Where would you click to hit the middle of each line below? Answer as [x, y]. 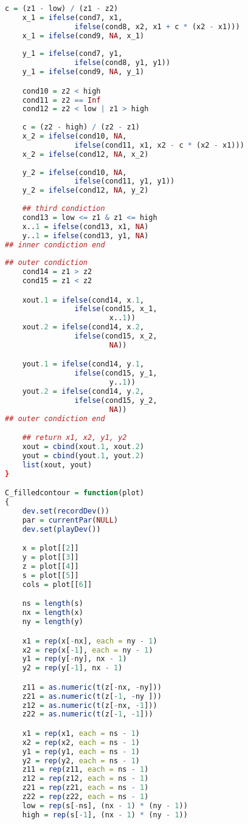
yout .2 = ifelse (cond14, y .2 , [83, 392]
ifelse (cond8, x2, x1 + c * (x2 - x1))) [157, 26]
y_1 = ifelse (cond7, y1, [72, 54]
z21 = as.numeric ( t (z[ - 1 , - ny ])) [92, 696]
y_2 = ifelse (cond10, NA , [74, 172]
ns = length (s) [53, 604]
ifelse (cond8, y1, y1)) [122, 63]
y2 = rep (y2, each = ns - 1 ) [81, 760]
